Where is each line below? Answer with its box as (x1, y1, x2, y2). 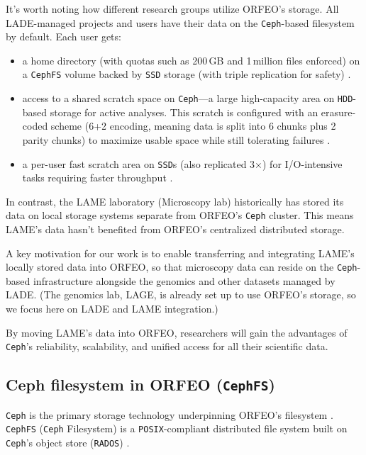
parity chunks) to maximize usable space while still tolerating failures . (22, 132, 331, 147)
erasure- (321, 104, 356, 119)
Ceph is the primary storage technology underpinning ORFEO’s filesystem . (6, 407, 333, 422)
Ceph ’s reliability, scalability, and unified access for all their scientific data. (6, 339, 328, 354)
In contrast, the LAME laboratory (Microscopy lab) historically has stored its (6, 193, 344, 208)
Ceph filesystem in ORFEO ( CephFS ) (6, 373, 275, 395)
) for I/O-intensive (262, 156, 343, 171)
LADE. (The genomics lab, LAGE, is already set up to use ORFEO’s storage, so (6, 287, 356, 302)
